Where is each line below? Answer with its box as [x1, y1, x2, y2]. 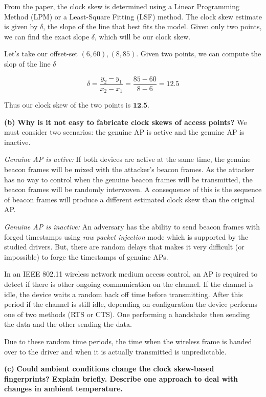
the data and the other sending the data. [4, 319, 132, 329]
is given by [4, 21, 38, 32]
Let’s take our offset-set [4, 48, 78, 59]
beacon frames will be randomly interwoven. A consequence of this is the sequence [4, 184, 262, 195]
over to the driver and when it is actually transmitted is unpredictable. [4, 346, 227, 357]
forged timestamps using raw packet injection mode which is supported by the [4, 231, 248, 242]
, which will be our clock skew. [95, 31, 191, 41]
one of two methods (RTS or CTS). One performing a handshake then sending [4, 308, 250, 319]
